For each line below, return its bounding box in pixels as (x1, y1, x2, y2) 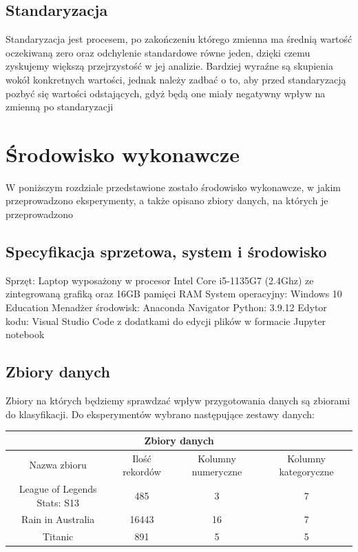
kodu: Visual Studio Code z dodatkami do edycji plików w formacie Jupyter (6, 313, 326, 328)
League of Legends (19, 482, 97, 496)
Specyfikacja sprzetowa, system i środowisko (6, 241, 327, 262)
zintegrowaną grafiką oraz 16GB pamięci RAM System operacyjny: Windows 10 (6, 286, 342, 301)
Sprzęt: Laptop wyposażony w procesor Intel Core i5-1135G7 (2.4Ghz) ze (6, 273, 314, 287)
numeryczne (191, 464, 242, 479)
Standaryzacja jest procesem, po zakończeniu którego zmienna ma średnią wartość (6, 32, 352, 46)
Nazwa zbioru (29, 457, 87, 472)
